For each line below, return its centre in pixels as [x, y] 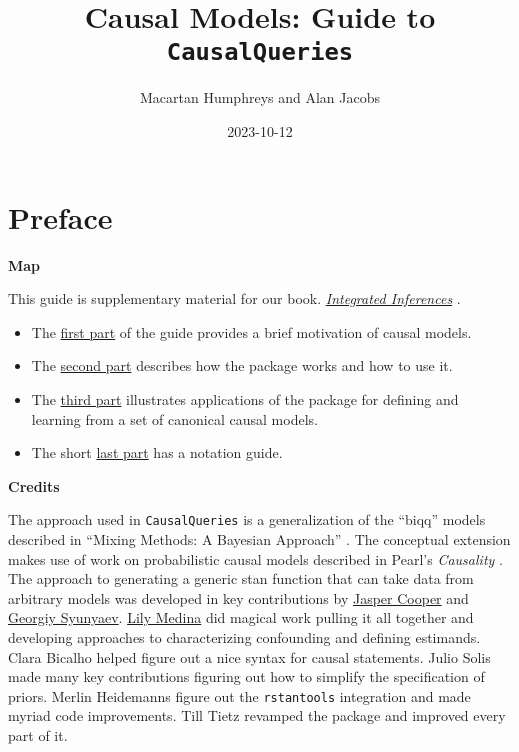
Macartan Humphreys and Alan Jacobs [259, 97]
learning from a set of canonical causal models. [174, 418]
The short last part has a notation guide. [157, 452]
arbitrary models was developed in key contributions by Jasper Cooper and [238, 597]
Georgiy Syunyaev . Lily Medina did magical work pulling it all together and [241, 617]
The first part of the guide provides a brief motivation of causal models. [251, 331]
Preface [60, 216]
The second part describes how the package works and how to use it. [242, 365]
